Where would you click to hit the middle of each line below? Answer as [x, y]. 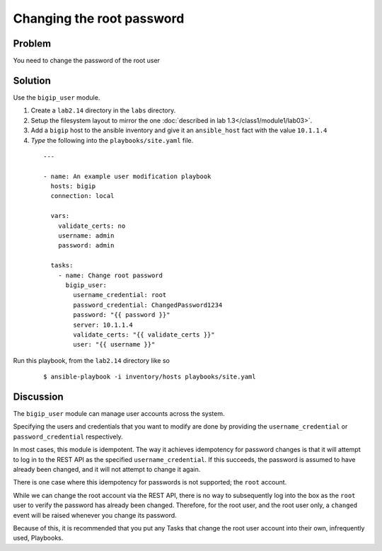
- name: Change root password [110, 275]
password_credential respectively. [68, 436]
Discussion [38, 396]
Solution [32, 80]
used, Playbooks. [38, 538]
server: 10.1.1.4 [103, 325]
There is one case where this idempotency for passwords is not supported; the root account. [150, 482]
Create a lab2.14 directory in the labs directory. [103, 110]
